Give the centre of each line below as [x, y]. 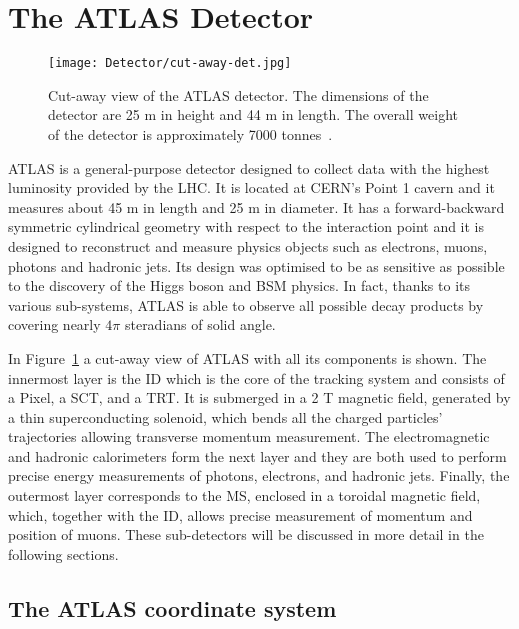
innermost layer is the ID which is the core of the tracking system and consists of [256, 377]
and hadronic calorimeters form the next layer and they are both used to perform [257, 455]
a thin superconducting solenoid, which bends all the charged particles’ [225, 416]
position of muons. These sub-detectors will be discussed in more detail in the [246, 534]
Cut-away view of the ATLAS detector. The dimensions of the [238, 94]
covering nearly [54, 324]
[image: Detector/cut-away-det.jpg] [170, 63]
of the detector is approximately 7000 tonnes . [190, 133]
